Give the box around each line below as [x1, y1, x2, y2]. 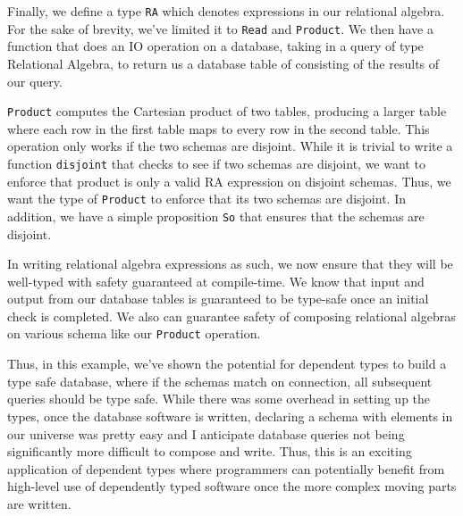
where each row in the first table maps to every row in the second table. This [7, 119, 430, 137]
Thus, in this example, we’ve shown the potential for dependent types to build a [7, 354, 447, 373]
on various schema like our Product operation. [7, 324, 261, 343]
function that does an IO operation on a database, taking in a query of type [7, 37, 424, 55]
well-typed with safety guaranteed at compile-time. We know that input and [7, 271, 425, 290]
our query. [7, 71, 63, 90]
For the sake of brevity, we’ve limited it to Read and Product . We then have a [7, 19, 434, 37]
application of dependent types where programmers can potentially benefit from [7, 459, 445, 478]
